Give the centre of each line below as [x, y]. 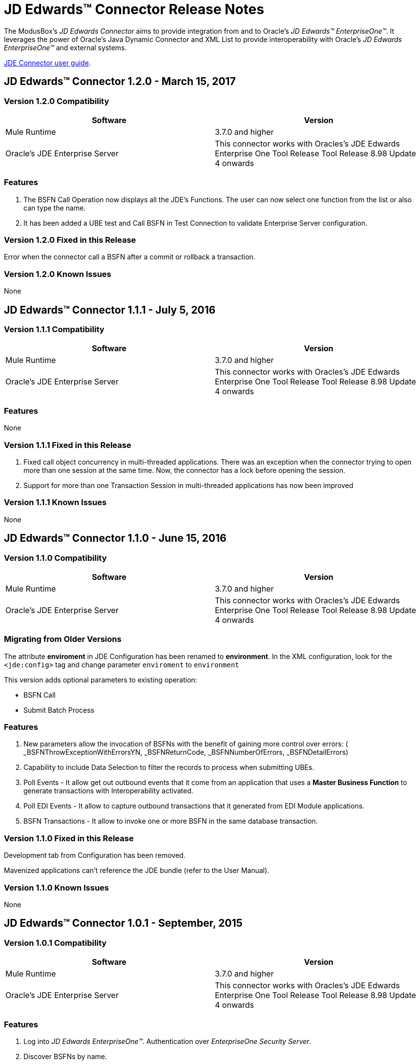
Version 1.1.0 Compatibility [55, 558]
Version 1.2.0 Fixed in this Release [70, 240]
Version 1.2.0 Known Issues [58, 274]
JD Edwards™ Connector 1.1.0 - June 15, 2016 [115, 538]
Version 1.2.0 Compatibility [57, 101]
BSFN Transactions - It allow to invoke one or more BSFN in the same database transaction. [171, 821]
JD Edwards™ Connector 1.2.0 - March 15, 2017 [120, 82]
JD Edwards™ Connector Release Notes [134, 9]
